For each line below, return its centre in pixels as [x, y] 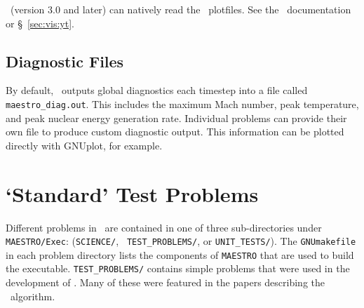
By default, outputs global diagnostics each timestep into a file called [157, 90]
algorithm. [33, 296]
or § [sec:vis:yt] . [40, 23]
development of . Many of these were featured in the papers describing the [165, 282]
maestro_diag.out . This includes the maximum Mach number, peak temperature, [182, 103]
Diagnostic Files [65, 61]
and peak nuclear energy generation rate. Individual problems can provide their [176, 118]
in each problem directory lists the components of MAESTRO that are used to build [180, 254]
